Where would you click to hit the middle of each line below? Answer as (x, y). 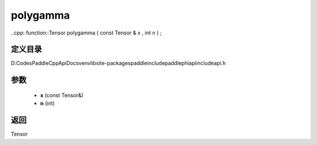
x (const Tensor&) (62, 95)
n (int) (48, 103)
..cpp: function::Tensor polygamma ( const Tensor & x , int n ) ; (86, 33)
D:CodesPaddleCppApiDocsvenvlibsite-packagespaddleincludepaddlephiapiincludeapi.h (118, 63)
